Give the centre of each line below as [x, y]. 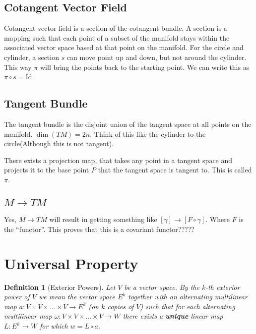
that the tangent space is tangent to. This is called [175, 170]
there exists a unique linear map [173, 316]
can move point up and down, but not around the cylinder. [157, 57]
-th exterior [223, 287]
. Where [218, 219]
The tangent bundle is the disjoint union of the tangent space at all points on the [128, 124]
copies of [121, 306]
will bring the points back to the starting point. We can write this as [145, 67]
